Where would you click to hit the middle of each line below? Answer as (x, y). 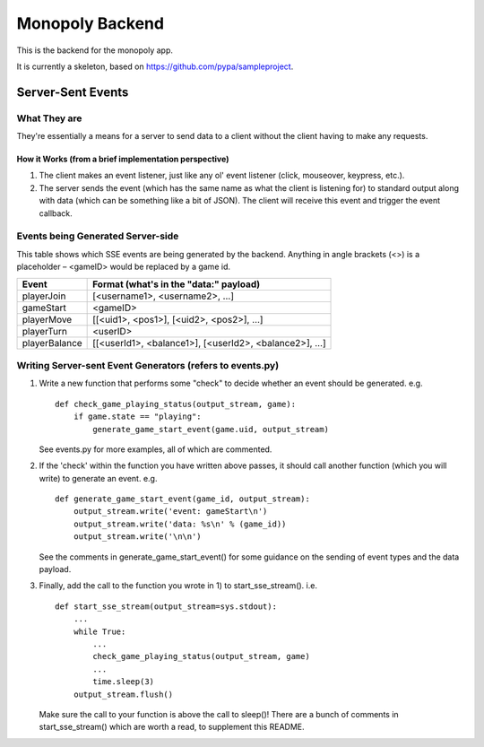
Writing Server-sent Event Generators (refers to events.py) (148, 365)
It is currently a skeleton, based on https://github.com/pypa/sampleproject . (155, 66)
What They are (49, 118)
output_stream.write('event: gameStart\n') (170, 512)
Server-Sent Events (73, 92)
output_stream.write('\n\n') (137, 537)
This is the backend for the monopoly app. (95, 50)
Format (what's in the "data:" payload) (177, 284)
